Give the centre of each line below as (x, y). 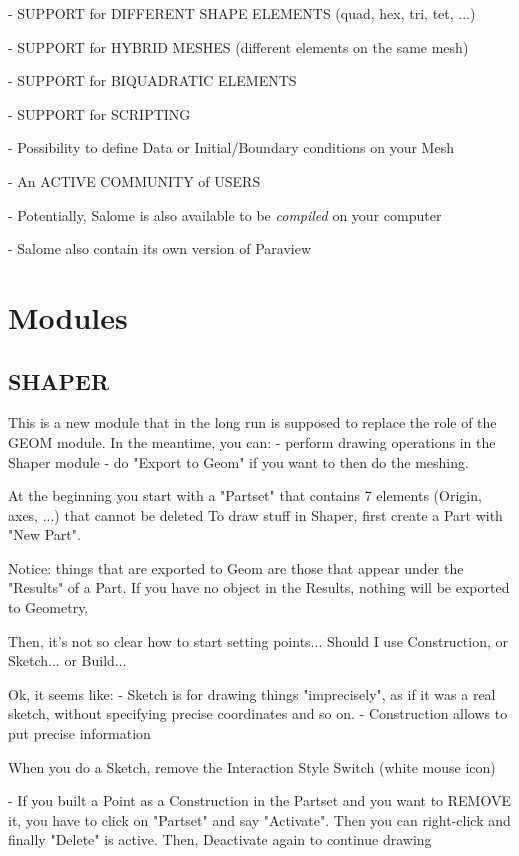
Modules (68, 316)
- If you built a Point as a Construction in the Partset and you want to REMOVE (259, 800)
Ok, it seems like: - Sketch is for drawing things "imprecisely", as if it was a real (252, 693)
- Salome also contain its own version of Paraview (160, 248)
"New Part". (44, 534)
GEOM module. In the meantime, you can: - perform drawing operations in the (252, 441)
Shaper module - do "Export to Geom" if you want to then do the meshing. (238, 461)
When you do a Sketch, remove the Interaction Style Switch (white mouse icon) (252, 766)
